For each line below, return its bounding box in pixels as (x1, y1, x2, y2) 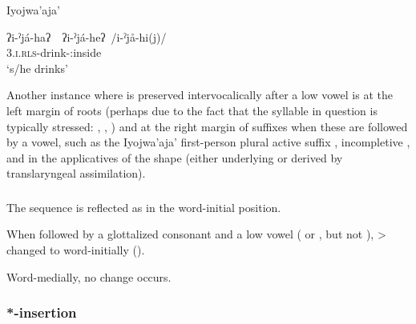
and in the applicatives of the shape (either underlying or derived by (6, 149, 343, 166)
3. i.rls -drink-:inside (6, 44, 102, 61)
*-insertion (6, 302, 77, 322)
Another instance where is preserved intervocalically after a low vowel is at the (6, 86, 393, 103)
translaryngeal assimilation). (6, 165, 146, 182)
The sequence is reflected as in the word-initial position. (6, 198, 281, 215)
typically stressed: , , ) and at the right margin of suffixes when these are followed (6, 118, 408, 134)
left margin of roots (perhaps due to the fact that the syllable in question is (6, 102, 378, 118)
